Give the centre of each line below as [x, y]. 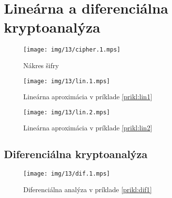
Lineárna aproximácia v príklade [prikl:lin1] [88, 97]
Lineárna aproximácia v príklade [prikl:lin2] [88, 128]
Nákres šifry [41, 65]
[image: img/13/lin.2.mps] [67, 112]
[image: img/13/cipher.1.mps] [72, 50]
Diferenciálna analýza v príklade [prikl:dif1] [88, 189]
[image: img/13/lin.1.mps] [67, 81]
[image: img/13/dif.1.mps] [67, 174]
